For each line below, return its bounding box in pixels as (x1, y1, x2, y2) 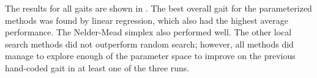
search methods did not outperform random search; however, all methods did (5, 37, 294, 50)
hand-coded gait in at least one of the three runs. (5, 61, 190, 74)
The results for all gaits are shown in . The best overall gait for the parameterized (5, 2, 312, 14)
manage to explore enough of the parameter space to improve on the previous (5, 49, 296, 62)
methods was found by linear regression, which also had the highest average (5, 13, 288, 26)
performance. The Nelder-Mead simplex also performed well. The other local (5, 26, 292, 38)
